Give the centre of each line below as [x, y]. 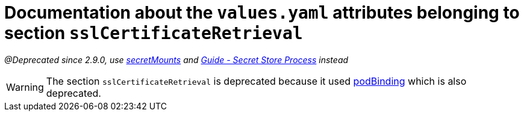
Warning [25, 87]
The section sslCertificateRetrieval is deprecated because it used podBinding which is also [256, 81]
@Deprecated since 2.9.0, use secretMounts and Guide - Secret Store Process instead [176, 60]
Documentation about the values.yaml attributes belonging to [262, 13]
